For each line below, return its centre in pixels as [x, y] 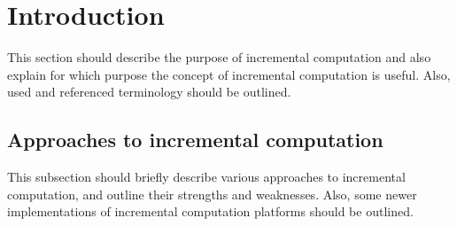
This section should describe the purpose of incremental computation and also [219, 57]
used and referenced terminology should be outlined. [149, 92]
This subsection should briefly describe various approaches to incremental [206, 177]
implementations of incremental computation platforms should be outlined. [210, 211]
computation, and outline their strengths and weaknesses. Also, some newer [212, 194]
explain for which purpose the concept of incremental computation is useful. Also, [229, 74]
